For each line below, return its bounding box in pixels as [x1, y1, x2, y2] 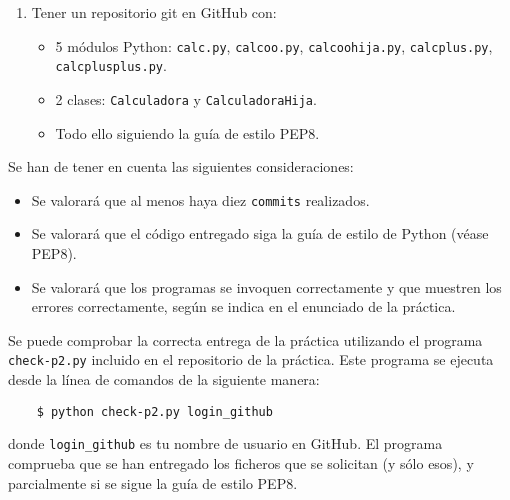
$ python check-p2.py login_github [36, 404, 273, 419]
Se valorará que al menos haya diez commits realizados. [31, 189, 370, 210]
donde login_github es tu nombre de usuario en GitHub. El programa [8, 433, 443, 454]
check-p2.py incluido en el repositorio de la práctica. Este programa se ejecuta [8, 349, 494, 370]
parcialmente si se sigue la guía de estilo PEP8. [8, 472, 298, 493]
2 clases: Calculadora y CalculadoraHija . [55, 88, 317, 109]
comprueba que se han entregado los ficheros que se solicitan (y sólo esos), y [8, 452, 474, 473]
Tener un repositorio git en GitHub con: [31, 2, 277, 22]
